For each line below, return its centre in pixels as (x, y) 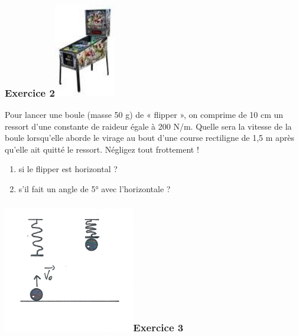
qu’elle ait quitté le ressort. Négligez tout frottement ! (102, 149)
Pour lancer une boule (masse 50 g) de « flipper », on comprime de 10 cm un (144, 114)
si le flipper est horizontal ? (68, 169)
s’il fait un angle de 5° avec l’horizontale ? (95, 188)
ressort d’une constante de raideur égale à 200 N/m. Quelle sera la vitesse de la (148, 126)
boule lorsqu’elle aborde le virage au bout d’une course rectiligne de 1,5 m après (150, 138)
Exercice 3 (158, 327)
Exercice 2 (30, 92)
